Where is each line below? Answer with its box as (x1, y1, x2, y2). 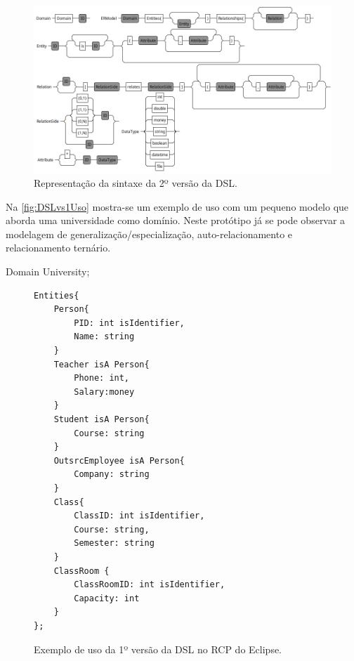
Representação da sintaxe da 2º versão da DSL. (34, 176, 237, 190)
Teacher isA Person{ (53, 359, 150, 369)
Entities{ (34, 290, 79, 301)
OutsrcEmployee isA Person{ (53, 455, 185, 466)
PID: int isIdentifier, (74, 318, 185, 328)
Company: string (74, 469, 150, 480)
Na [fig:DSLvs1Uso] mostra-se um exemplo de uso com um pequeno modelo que (6, 199, 349, 214)
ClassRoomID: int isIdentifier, (74, 580, 225, 590)
